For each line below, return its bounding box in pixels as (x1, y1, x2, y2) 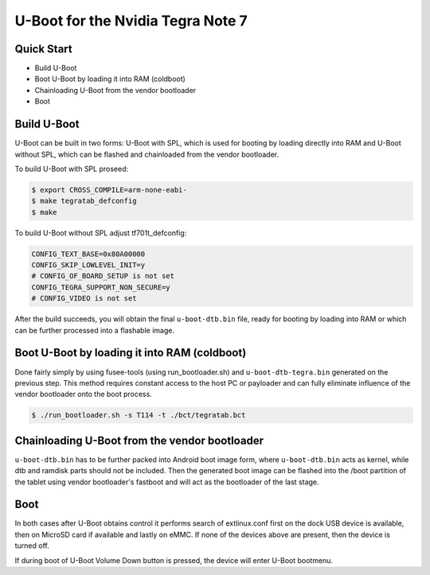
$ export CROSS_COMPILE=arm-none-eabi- (31, 185, 187, 194)
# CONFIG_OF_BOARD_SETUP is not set (31, 271, 175, 281)
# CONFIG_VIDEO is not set (31, 294, 137, 303)
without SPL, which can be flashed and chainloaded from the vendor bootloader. (14, 150, 279, 159)
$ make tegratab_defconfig (31, 196, 137, 206)
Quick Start (14, 42, 72, 56)
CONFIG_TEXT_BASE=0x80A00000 (31, 249, 146, 258)
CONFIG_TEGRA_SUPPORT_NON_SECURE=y (31, 282, 170, 292)
